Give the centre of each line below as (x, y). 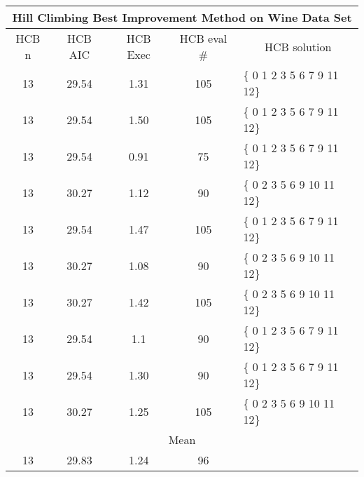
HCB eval (203, 38)
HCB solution (298, 46)
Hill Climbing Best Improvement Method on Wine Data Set (182, 17)
